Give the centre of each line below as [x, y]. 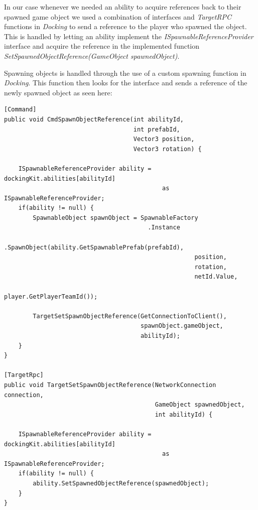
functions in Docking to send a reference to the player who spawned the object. [125, 26]
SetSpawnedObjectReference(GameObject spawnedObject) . [92, 55]
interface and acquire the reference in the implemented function [102, 46]
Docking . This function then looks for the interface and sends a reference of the [126, 83]
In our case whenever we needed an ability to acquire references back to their [123, 7]
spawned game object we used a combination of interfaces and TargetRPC [118, 16]
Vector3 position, [164, 139]
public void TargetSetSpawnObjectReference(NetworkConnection [110, 385]
